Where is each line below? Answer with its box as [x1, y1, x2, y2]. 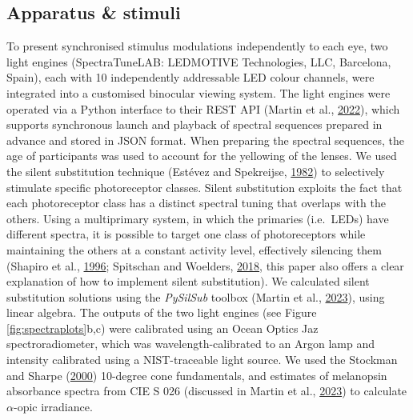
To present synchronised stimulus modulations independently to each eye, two [6, 38, 388, 54]
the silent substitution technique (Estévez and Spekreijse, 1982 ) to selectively [6, 162, 385, 179]
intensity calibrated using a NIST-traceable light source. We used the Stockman [6, 351, 398, 368]
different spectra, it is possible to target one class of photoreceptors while [6, 226, 366, 242]
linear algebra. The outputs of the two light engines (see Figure [6, 304, 317, 321]
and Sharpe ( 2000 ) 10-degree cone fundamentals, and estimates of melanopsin [6, 366, 387, 383]
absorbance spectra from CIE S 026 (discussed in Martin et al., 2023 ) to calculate [6, 382, 407, 399]
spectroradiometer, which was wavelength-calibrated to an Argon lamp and [6, 335, 375, 352]
